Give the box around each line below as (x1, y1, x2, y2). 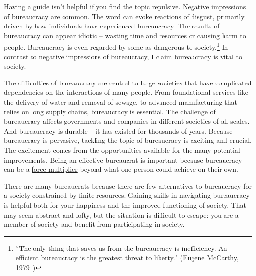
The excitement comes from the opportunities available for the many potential (4, 144, 240, 155)
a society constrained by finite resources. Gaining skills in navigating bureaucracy (4, 190, 250, 200)
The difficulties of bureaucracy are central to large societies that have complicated (4, 77, 252, 87)
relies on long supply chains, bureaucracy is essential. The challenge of (4, 106, 216, 116)
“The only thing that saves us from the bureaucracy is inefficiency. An (15, 243, 227, 253)
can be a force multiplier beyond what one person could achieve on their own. (4, 164, 238, 174)
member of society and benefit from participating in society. (4, 219, 185, 229)
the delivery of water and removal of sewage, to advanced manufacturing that (4, 97, 237, 107)
